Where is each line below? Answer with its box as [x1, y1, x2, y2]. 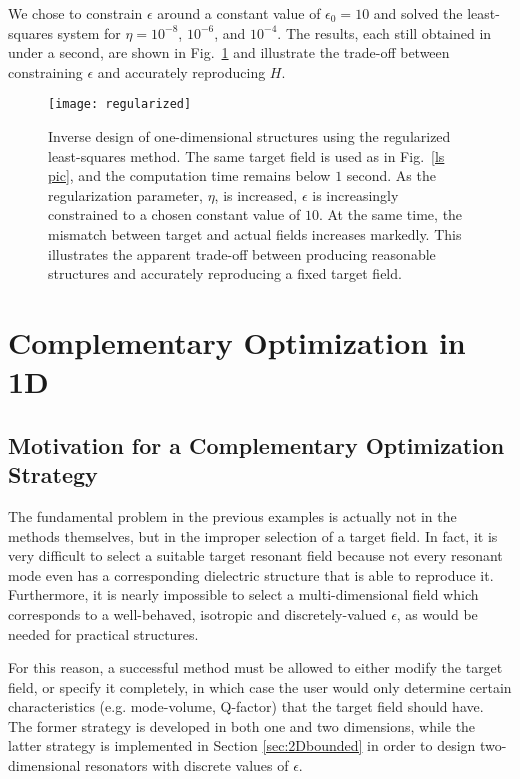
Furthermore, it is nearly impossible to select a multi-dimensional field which [8, 584, 479, 605]
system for [57, 22, 121, 43]
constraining [8, 61, 83, 82]
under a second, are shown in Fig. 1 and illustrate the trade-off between [8, 42, 450, 63]
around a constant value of [157, 3, 321, 23]
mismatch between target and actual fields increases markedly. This [48, 224, 462, 244]
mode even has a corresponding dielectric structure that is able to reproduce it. [8, 564, 494, 585]
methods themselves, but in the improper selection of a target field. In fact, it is [8, 525, 498, 546]
